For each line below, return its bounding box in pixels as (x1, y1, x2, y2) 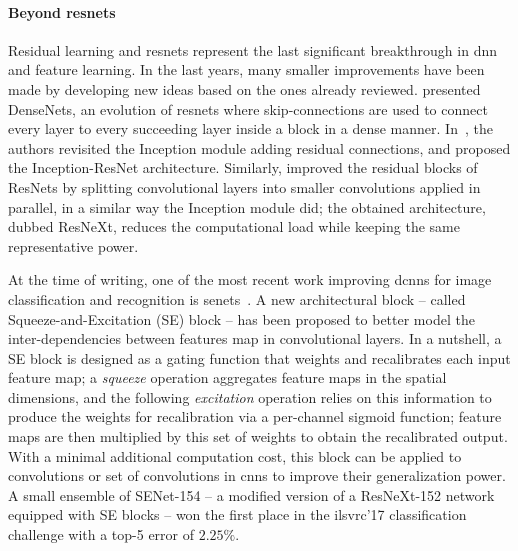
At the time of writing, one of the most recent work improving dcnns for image (8, 269, 492, 290)
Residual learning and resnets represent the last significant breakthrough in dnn (8, 39, 498, 60)
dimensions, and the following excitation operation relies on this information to (8, 386, 492, 407)
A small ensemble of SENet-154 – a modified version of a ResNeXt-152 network (8, 484, 495, 505)
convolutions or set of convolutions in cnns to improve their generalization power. (8, 465, 506, 486)
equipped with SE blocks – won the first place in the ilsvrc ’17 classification (8, 504, 467, 525)
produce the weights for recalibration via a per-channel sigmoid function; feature (8, 406, 502, 427)
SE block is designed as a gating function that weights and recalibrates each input (8, 347, 511, 368)
